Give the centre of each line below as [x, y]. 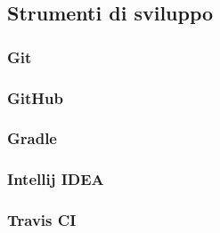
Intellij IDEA [56, 179]
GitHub [35, 97]
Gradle [32, 138]
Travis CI [42, 220]
